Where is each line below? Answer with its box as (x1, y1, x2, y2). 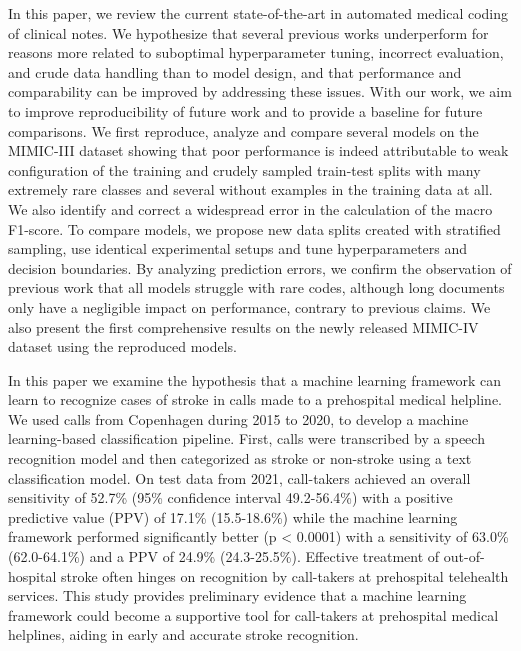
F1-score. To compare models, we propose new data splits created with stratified (8, 218, 501, 239)
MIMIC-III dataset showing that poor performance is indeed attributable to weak (8, 140, 509, 161)
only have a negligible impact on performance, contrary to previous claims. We (8, 296, 491, 317)
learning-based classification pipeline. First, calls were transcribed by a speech (8, 428, 485, 449)
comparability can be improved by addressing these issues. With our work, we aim (8, 81, 512, 102)
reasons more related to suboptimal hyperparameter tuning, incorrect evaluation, (8, 42, 504, 63)
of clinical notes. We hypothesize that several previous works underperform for (8, 22, 489, 43)
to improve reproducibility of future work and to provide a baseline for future (8, 100, 483, 121)
